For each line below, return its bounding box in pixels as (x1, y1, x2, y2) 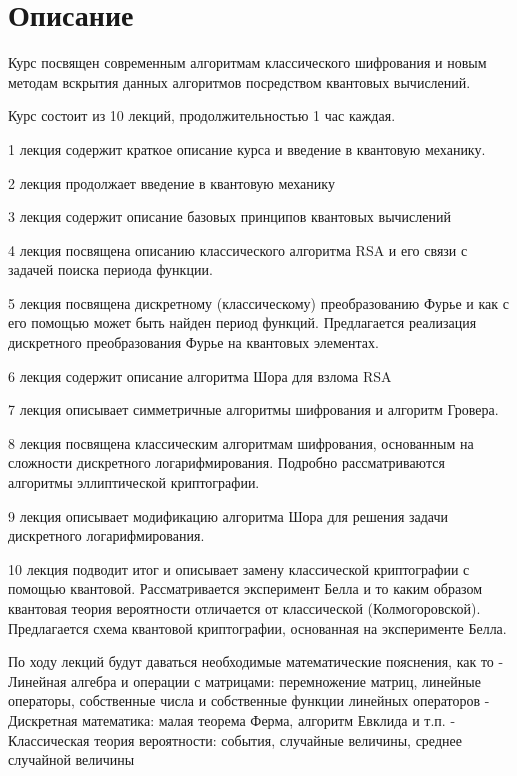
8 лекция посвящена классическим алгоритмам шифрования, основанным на (8, 432, 474, 453)
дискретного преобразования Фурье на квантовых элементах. (8, 332, 379, 353)
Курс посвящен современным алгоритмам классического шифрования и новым (8, 52, 487, 73)
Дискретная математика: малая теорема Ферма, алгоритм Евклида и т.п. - (8, 709, 456, 730)
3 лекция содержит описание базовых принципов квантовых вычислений (8, 206, 451, 227)
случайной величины (8, 749, 135, 770)
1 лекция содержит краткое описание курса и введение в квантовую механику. (8, 138, 486, 159)
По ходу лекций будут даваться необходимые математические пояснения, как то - (8, 651, 504, 672)
